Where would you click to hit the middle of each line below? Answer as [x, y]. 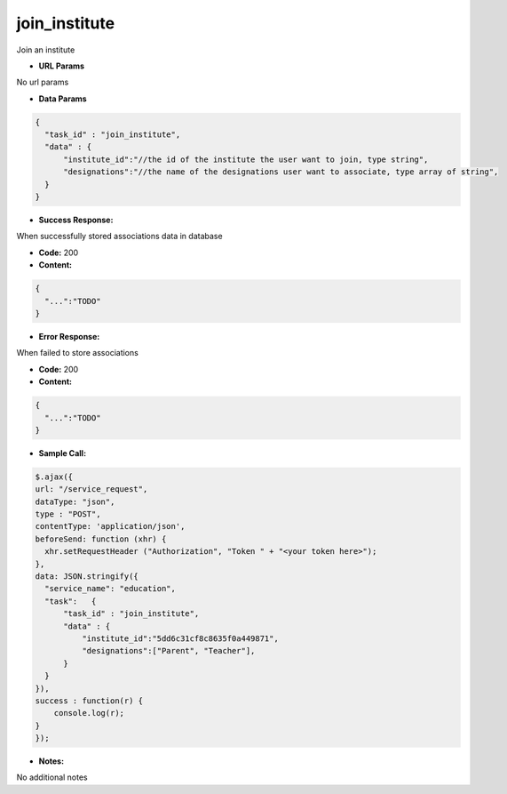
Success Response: [76, 220]
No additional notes [52, 777]
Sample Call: [63, 453]
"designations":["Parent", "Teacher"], [168, 651]
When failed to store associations [78, 353]
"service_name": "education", [111, 589]
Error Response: [69, 336]
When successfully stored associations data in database [119, 237]
